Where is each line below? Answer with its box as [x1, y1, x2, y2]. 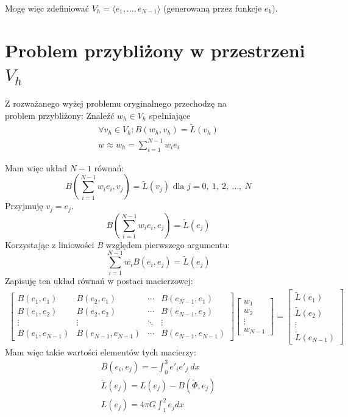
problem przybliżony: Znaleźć [5, 109, 115, 121]
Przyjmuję [5, 199, 43, 212]
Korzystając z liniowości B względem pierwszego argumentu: [5, 238, 230, 251]
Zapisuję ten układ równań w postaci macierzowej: [5, 274, 193, 287]
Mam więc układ [5, 161, 67, 174]
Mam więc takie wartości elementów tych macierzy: [5, 345, 196, 358]
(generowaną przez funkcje [163, 2, 262, 14]
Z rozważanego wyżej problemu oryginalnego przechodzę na [5, 96, 227, 109]
